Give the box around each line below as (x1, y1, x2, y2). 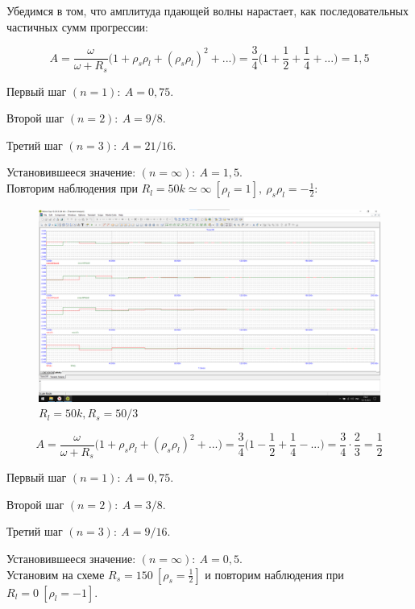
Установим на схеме (6, 565, 105, 582)
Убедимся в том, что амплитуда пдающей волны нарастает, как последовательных (6, 2, 409, 19)
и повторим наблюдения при (205, 565, 344, 582)
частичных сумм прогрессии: (6, 18, 149, 35)
